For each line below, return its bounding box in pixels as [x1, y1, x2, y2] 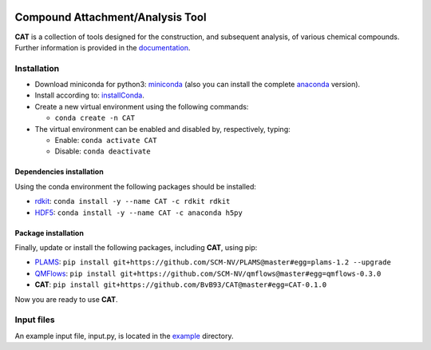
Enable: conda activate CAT [54, 136, 157, 145]
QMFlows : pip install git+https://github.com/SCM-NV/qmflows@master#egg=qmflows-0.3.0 [34, 268, 382, 278]
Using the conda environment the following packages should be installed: [14, 181, 257, 191]
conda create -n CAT [54, 113, 136, 123]
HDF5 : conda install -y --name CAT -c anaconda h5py [34, 208, 243, 217]
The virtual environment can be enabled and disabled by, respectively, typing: [34, 124, 291, 133]
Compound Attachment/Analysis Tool [14, 10, 207, 24]
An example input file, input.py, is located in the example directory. [14, 331, 234, 340]
